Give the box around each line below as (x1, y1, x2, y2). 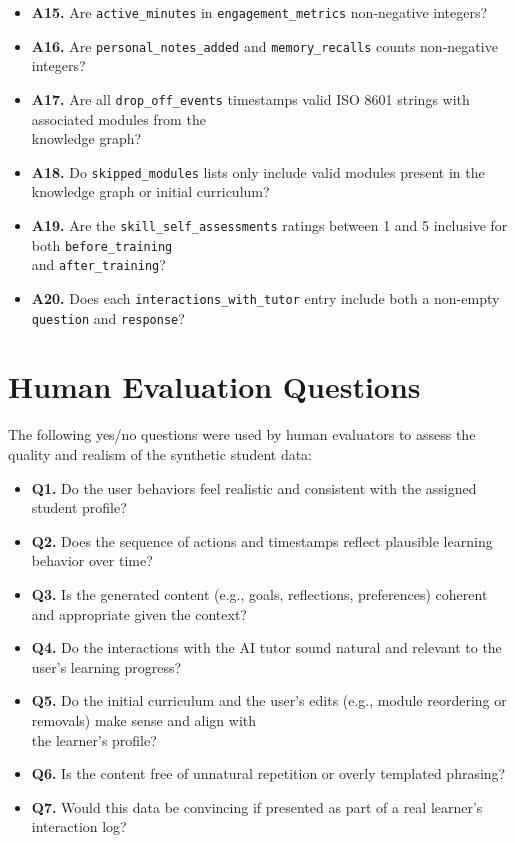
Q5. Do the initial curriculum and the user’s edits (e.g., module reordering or (31, 690, 507, 711)
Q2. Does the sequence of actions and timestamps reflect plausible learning (31, 530, 493, 551)
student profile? (31, 497, 127, 518)
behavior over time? (31, 550, 153, 571)
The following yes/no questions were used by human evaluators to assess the (8, 424, 476, 445)
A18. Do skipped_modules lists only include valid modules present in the (31, 161, 485, 182)
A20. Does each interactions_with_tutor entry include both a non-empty (31, 287, 500, 308)
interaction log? (31, 816, 127, 837)
